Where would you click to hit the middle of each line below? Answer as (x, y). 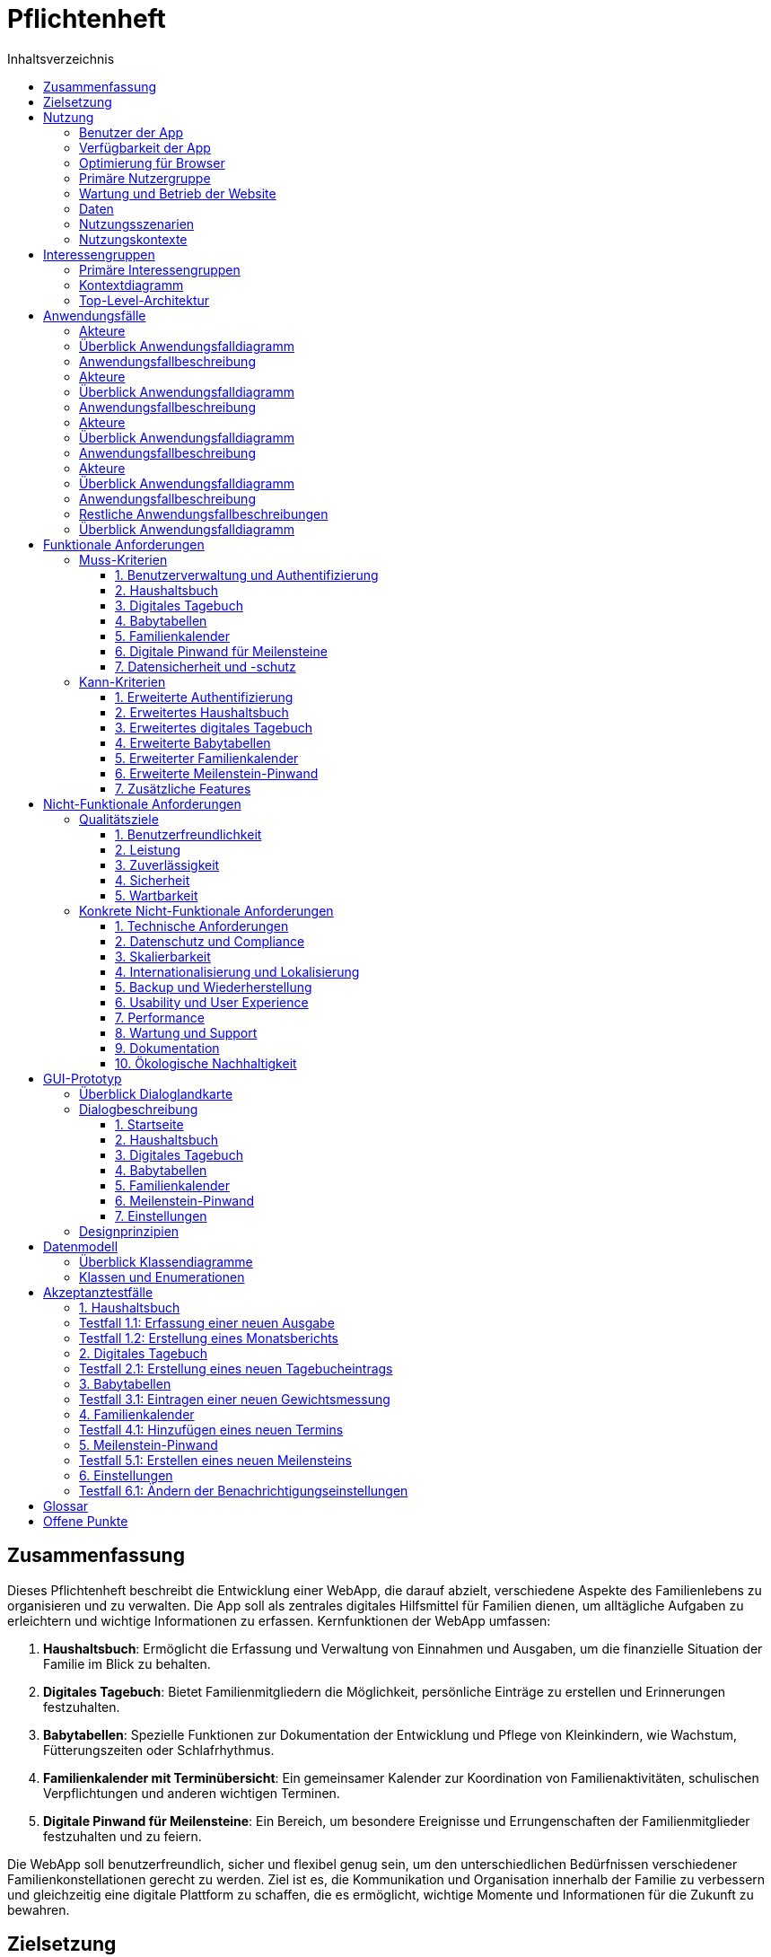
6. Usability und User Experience (212, 1002)
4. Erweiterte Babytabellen (193, 742)
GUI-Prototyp (83, 1078)
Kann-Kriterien (123, 681)
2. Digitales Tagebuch (144, 1353)
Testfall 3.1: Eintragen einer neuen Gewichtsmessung (235, 1399)
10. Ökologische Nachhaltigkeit (206, 1063)
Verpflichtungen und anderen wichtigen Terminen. (192, 1793)
